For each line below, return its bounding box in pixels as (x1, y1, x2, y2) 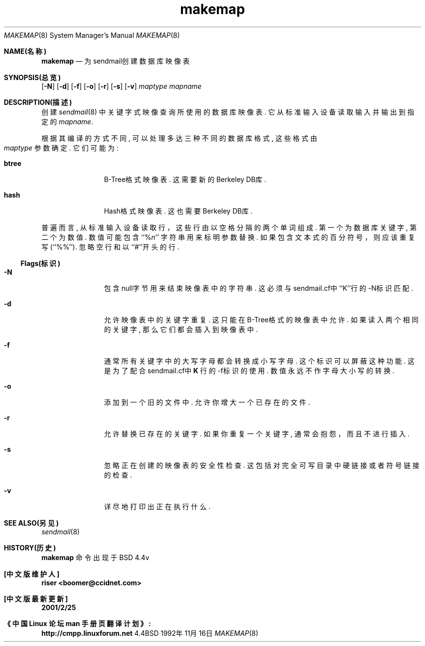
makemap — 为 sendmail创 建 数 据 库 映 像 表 (41, 56, 190, 65)
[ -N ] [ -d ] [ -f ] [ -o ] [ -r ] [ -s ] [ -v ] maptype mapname (41, 82, 202, 90)
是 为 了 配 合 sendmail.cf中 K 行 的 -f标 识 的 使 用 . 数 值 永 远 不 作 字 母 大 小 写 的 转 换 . (104, 366, 394, 375)
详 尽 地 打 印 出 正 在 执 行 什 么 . (104, 502, 211, 511)
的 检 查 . (104, 470, 132, 479)
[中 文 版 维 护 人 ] (4, 569, 60, 578)
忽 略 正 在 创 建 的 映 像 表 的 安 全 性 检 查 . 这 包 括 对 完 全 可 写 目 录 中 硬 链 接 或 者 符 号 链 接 (104, 461, 420, 469)
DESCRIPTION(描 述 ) (4, 98, 72, 106)
